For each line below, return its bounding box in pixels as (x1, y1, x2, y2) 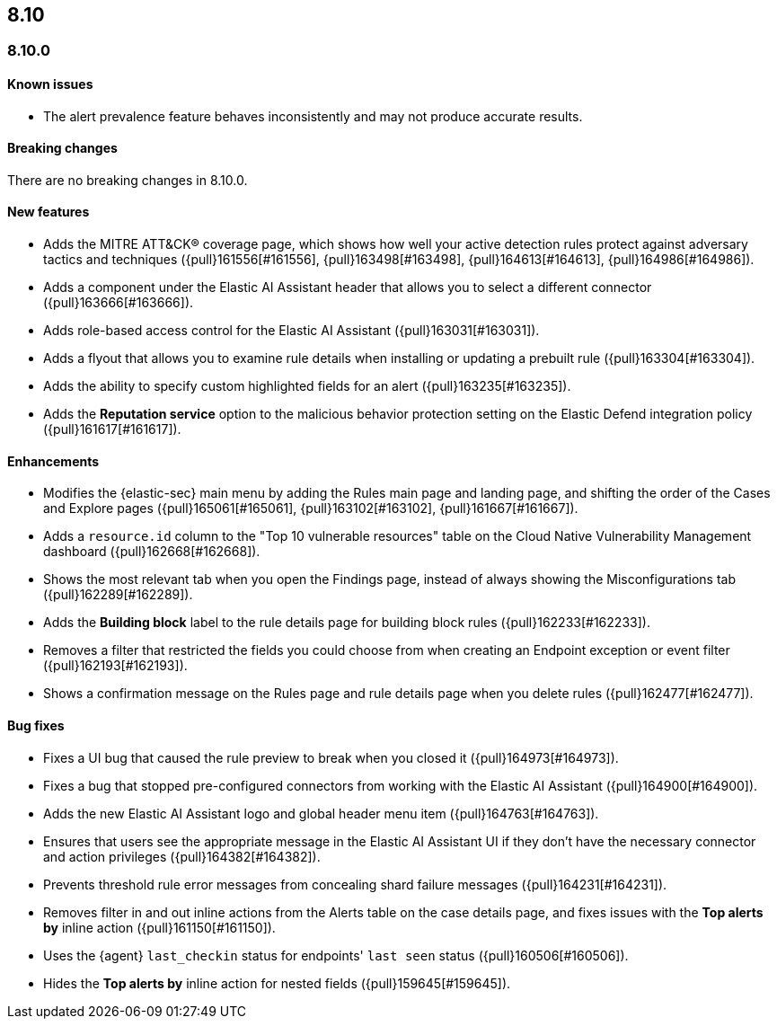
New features (7, 204, 90, 220)
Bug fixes (7, 717, 65, 733)
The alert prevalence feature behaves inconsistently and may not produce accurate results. (43, 108, 583, 124)
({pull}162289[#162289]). (43, 587, 193, 603)
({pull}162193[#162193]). (43, 658, 188, 674)
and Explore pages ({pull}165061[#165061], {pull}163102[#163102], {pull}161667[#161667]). (43, 500, 578, 517)
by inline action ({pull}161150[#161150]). (43, 919, 276, 935)
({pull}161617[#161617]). (43, 421, 181, 438)
